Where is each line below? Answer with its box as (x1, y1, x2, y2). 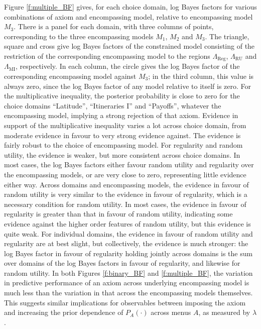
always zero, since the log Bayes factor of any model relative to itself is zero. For (4, 80, 251, 91)
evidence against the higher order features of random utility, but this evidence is (4, 218, 251, 229)
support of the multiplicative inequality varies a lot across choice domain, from (4, 120, 246, 130)
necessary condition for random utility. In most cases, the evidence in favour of (4, 198, 246, 209)
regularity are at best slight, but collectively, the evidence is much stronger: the (4, 238, 248, 249)
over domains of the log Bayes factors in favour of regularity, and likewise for (4, 258, 240, 268)
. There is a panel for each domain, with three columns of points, (14, 21, 214, 32)
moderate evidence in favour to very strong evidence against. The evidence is (4, 130, 241, 140)
